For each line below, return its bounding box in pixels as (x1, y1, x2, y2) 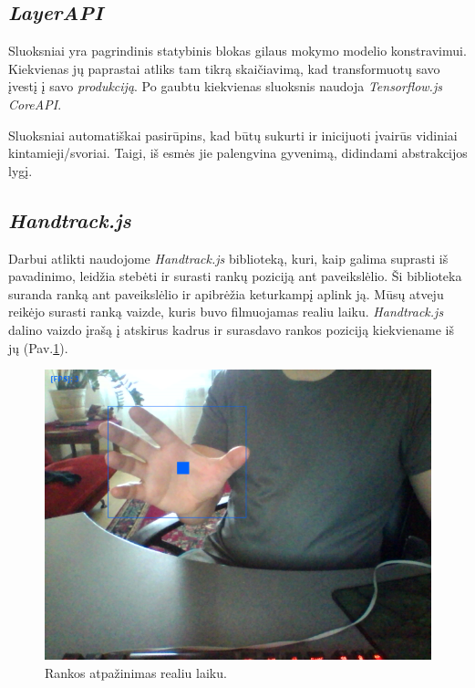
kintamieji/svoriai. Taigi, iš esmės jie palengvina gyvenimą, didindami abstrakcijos (8, 143, 468, 162)
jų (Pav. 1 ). (8, 338, 68, 357)
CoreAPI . (8, 94, 62, 113)
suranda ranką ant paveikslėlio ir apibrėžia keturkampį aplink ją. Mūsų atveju (8, 284, 444, 303)
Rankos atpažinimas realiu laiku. (45, 662, 227, 682)
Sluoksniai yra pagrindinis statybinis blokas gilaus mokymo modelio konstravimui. (8, 41, 467, 60)
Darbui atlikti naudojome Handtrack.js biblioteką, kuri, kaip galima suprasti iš (8, 248, 449, 267)
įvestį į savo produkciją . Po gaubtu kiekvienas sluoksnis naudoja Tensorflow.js (8, 77, 442, 96)
